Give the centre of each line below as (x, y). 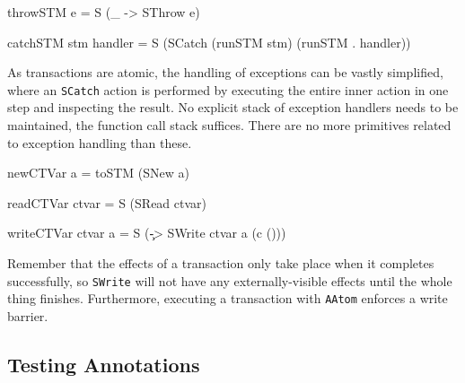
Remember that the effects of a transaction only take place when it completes (221, 263)
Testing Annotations (104, 364)
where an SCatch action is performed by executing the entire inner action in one (228, 89)
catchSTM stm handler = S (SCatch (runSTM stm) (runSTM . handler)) (209, 42)
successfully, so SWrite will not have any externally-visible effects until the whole (230, 280)
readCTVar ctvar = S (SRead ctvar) (107, 202)
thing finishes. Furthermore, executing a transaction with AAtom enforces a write (228, 298)
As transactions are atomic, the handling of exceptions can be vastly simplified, (225, 72)
